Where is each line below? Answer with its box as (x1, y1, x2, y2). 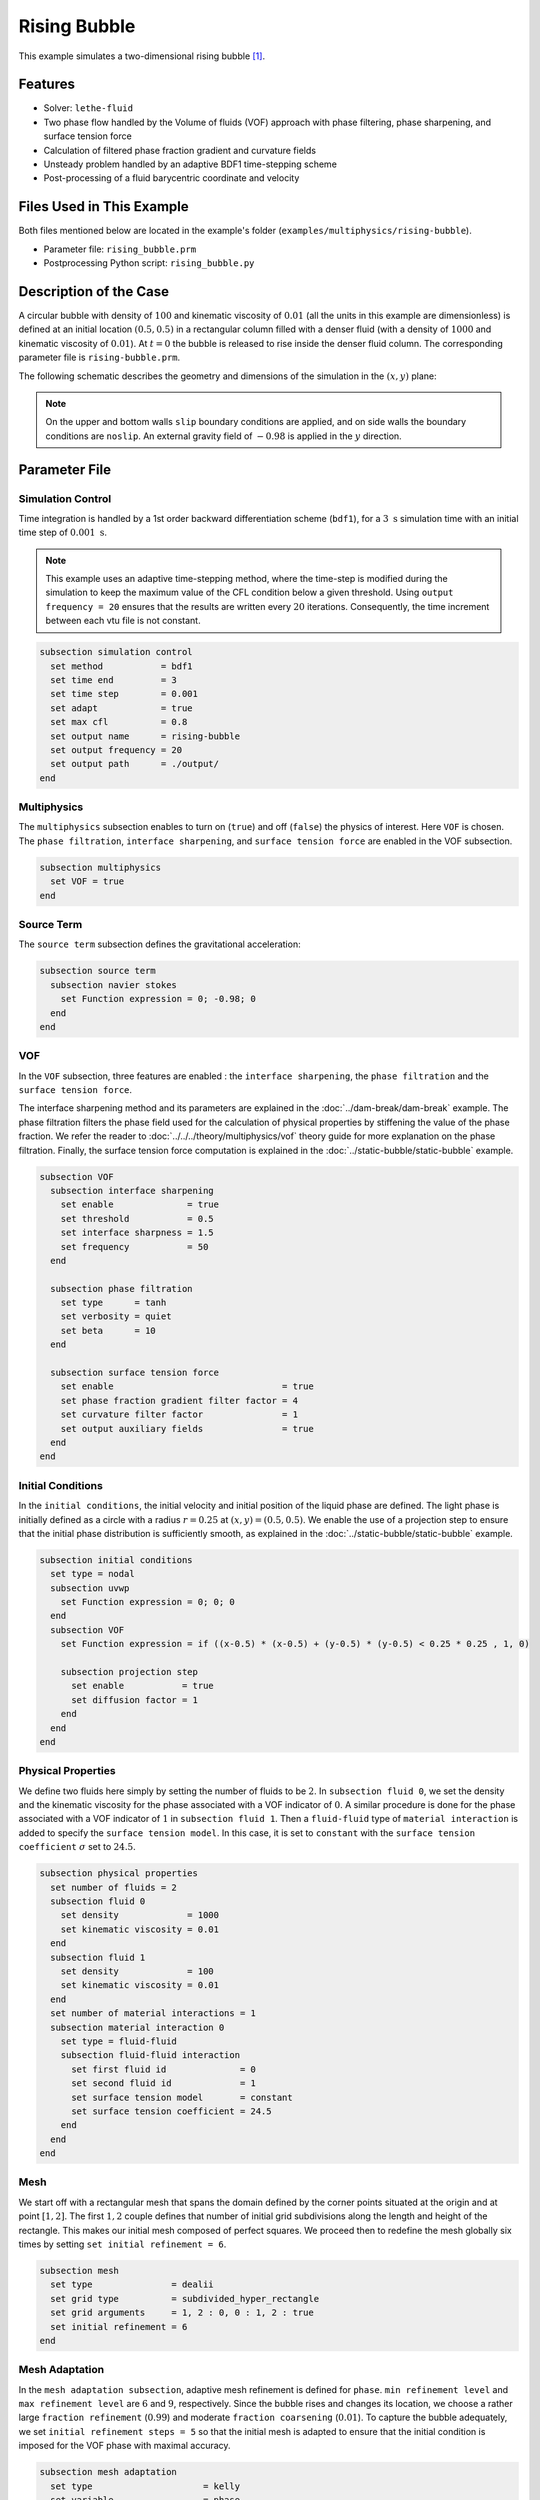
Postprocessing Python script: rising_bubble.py (43, 257, 255, 269)
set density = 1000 (60, 1910, 220, 1921)
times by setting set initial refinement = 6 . (18, 2238, 227, 2250)
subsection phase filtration (50, 1283, 194, 1294)
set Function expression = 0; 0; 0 (60, 1596, 235, 1608)
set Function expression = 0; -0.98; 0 (60, 993, 257, 1005)
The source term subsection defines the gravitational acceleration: (18, 938, 301, 950)
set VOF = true (50, 876, 125, 887)
